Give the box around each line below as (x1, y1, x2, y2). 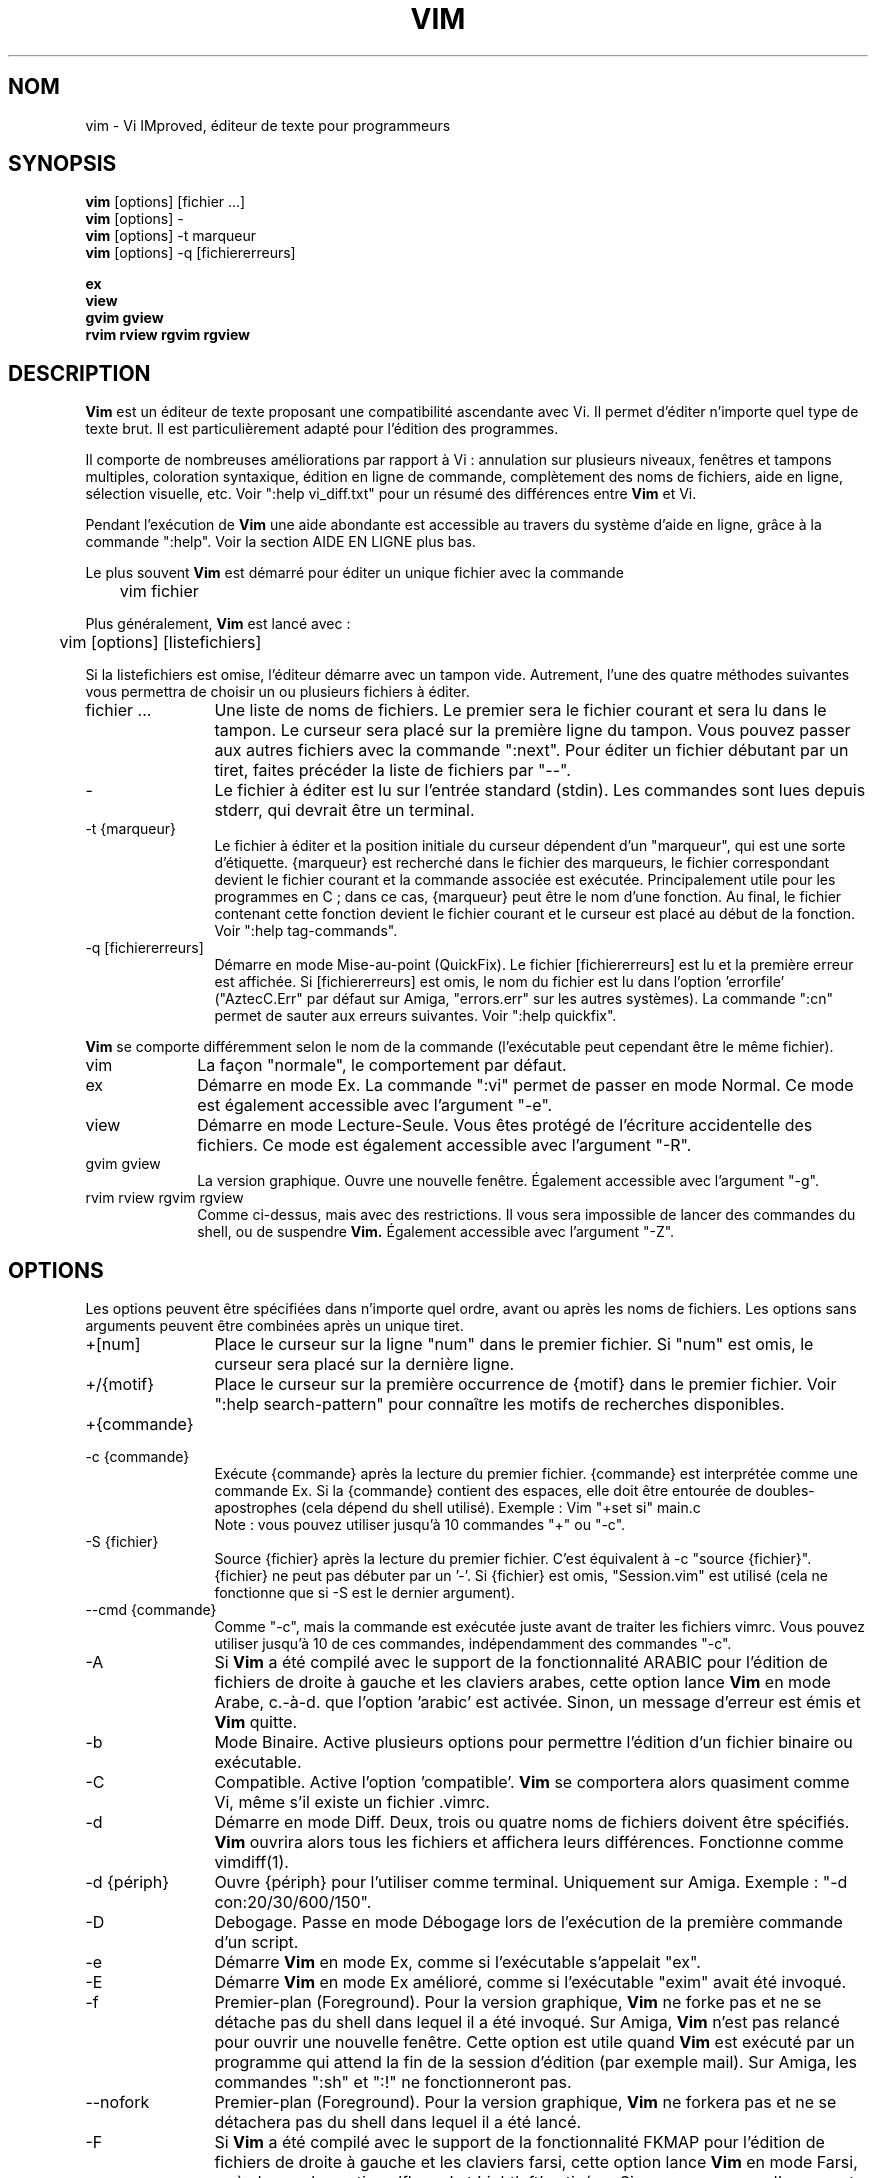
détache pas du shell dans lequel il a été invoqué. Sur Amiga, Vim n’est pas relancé (214, 2012, 840, 2033)
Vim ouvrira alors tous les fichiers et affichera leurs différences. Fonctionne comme (214, 1832, 844, 1853)
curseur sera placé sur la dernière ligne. (214, 1354, 515, 1375)
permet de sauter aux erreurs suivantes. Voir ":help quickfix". (214, 1007, 617, 1025)
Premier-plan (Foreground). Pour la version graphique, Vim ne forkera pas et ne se (214, 2092, 837, 2113)
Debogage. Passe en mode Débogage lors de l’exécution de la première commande (214, 1912, 843, 1933)
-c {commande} (85, 1448, 190, 1466)
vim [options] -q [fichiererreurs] (85, 244, 296, 262)
